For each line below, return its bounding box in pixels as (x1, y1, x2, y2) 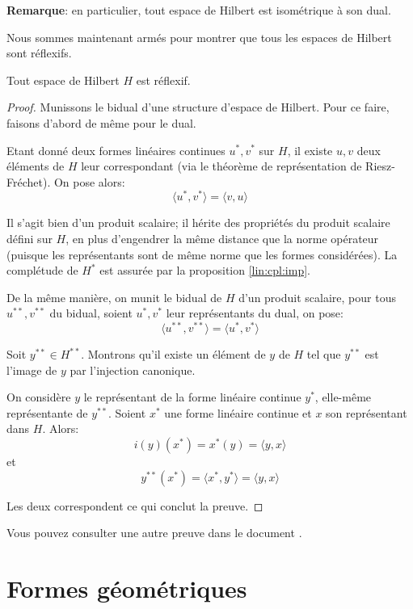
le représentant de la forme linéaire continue (83, 388, 301, 405)
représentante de (6, 404, 88, 421)
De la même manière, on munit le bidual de (6, 288, 222, 305)
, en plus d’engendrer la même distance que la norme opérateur (65, 230, 379, 247)
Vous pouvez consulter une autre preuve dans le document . (6, 524, 302, 541)
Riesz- (365, 157, 395, 174)
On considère (6, 388, 71, 405)
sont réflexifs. (6, 44, 72, 61)
